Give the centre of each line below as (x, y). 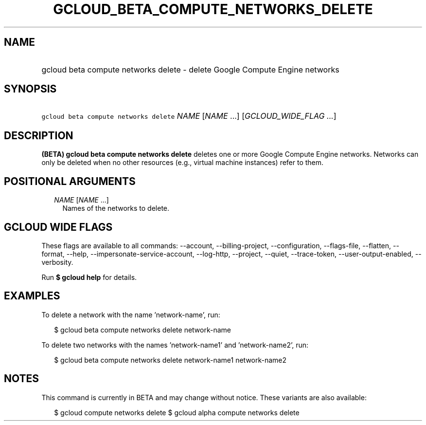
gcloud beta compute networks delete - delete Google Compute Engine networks (190, 69)
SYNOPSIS (30, 89)
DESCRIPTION (39, 135)
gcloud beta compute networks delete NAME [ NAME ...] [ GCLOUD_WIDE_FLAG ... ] (189, 116)
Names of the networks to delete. (116, 208)
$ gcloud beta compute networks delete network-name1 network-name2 (170, 360)
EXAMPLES (32, 296)
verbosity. (57, 262)
